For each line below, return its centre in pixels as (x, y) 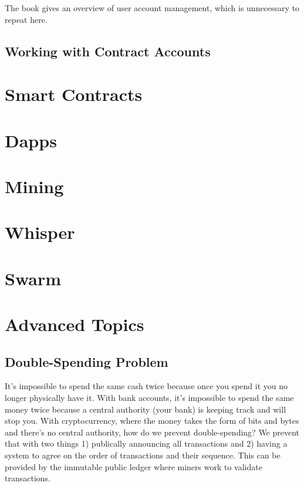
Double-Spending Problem (87, 361)
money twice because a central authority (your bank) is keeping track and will (146, 409)
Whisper (40, 232)
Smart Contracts (74, 94)
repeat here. (26, 19)
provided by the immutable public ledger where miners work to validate (134, 466)
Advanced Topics (75, 324)
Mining (34, 186)
